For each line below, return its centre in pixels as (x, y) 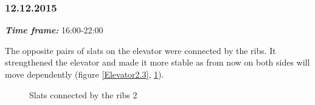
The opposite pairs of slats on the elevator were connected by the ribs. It (140, 50)
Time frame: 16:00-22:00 (54, 30)
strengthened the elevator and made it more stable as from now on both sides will (157, 62)
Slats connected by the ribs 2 (83, 94)
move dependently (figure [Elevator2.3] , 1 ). (85, 74)
